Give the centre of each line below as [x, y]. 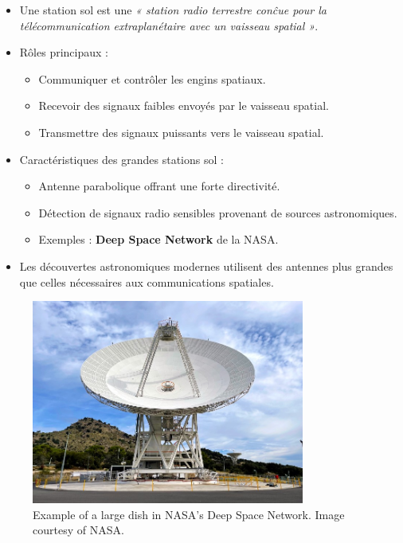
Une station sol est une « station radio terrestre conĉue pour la [173, 10]
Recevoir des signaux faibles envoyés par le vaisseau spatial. [184, 105]
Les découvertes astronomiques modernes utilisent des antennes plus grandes [206, 266]
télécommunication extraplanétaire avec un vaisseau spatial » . [169, 25]
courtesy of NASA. [78, 530]
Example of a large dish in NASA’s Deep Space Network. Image [189, 514]
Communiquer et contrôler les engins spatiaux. [152, 78]
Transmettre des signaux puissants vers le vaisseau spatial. [181, 132]
